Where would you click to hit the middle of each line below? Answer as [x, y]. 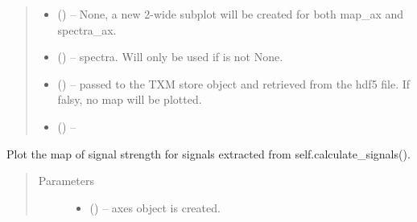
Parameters [66, 181]
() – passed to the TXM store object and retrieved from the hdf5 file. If [234, 83]
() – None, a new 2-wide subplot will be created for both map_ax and [231, 14]
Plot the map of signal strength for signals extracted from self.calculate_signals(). [208, 153]
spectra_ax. [87, 29]
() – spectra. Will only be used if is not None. [170, 57]
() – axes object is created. [155, 207]
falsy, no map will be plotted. [130, 99]
